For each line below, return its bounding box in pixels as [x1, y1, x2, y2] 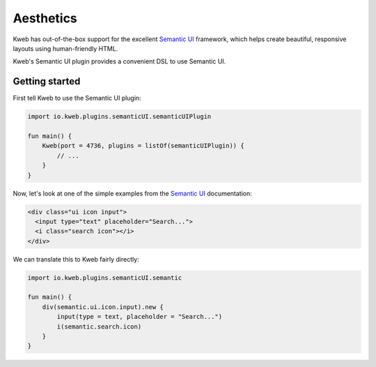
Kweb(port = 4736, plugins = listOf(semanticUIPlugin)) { [42, 142, 244, 150]
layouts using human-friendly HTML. [13, 44, 118, 52]
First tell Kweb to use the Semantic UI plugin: [13, 94, 142, 103]
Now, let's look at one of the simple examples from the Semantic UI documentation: [13, 189, 252, 197]
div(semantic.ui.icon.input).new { [42, 303, 164, 310]
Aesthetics [13, 10, 78, 26]
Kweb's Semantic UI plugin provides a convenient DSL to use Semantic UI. [13, 57, 226, 66]
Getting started [13, 75, 81, 87]
